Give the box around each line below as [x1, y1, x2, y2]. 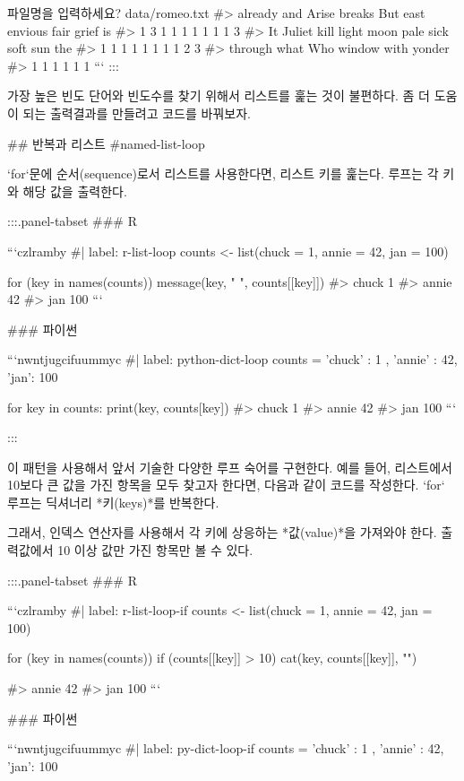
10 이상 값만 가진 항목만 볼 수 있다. [57, 541, 253, 560]
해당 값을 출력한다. [22, 181, 127, 200]
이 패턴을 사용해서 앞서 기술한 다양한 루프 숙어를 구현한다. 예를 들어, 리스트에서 [7, 457, 452, 476]
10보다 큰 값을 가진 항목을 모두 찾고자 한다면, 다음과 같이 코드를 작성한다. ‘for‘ [7, 475, 445, 494]
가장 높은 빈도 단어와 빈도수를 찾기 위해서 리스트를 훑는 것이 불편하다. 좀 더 [7, 86, 430, 105]
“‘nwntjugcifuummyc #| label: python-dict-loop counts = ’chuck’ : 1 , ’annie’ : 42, [7, 350, 458, 369]
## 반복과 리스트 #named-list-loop [7, 134, 205, 152]
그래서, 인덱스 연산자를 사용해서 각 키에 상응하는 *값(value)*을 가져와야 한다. [7, 523, 437, 542]
